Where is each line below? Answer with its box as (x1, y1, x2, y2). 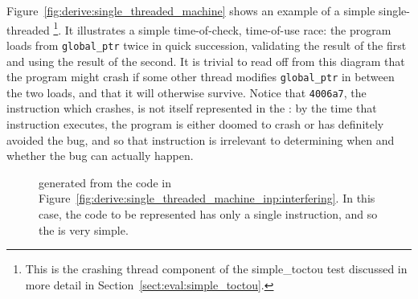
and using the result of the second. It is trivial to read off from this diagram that (6, 52, 405, 69)
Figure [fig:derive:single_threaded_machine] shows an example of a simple (6, 2, 375, 18)
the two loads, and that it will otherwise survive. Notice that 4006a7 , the (6, 84, 367, 100)
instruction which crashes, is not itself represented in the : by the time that (6, 100, 377, 117)
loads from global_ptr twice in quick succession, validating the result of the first (6, 36, 407, 53)
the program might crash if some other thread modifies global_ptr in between (6, 68, 395, 85)
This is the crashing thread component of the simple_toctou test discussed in (25, 260, 408, 277)
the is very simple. (39, 221, 129, 238)
